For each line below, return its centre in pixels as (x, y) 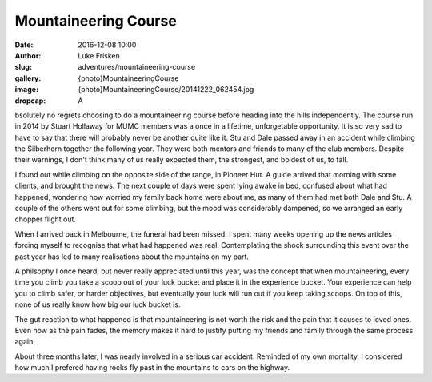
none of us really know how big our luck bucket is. (98, 304)
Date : (24, 45)
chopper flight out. (45, 219)
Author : (28, 55)
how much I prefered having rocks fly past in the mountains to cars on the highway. (152, 368)
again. (25, 342)
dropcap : (30, 101)
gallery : (28, 78)
